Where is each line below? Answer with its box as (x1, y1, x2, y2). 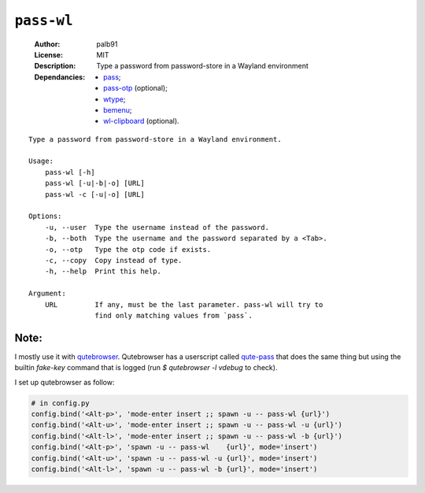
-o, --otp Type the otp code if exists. (44, 245, 212, 254)
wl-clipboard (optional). (103, 117, 180, 126)
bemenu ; (103, 105, 132, 114)
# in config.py (31, 398, 90, 407)
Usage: (28, 157, 54, 165)
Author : (34, 39, 61, 49)
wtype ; (103, 95, 126, 104)
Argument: (28, 289, 66, 298)
